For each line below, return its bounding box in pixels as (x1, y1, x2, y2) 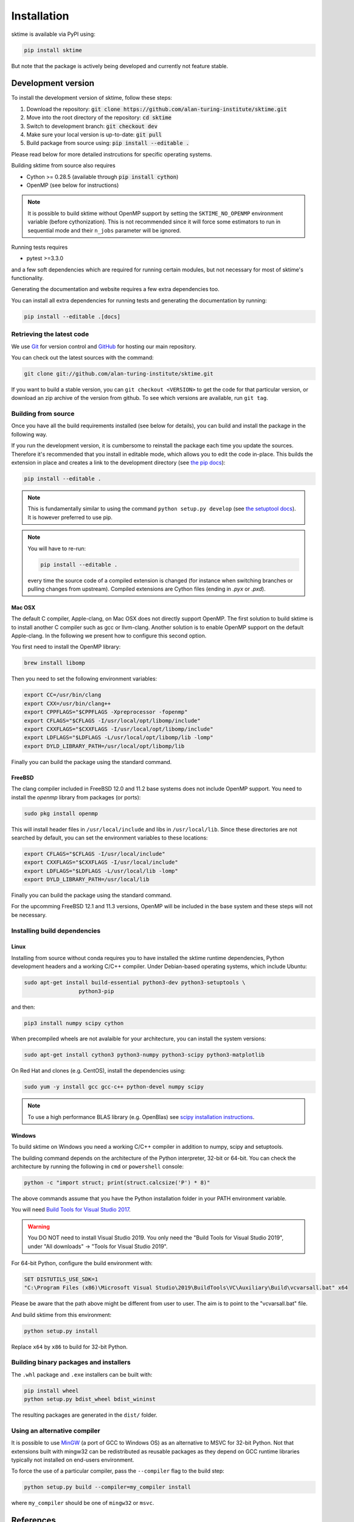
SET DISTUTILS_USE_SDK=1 (24, 1275, 99, 1283)
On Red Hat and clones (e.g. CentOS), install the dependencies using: (11, 1067, 186, 1075)
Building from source (11, 410, 75, 418)
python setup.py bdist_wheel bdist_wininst (24, 1396, 156, 1403)
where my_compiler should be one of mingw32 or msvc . (11, 1499, 154, 1507)
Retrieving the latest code (11, 330, 89, 338)
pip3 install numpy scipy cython (24, 1020, 124, 1026)
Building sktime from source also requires (11, 162, 116, 169)
